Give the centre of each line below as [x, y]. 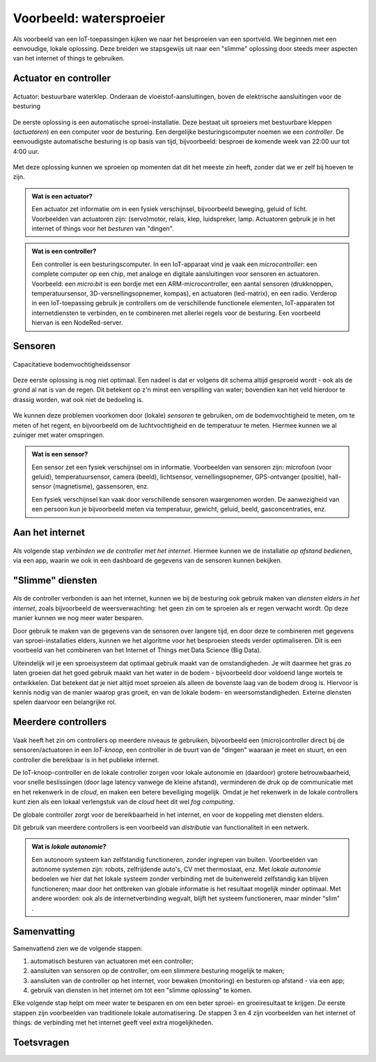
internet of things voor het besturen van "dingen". [103, 229]
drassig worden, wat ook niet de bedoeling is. [78, 399]
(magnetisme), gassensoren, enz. [101, 486]
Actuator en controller [62, 78]
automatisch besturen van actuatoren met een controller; [112, 961]
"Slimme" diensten [55, 580]
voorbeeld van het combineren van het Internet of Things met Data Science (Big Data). [137, 650]
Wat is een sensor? [60, 454]
